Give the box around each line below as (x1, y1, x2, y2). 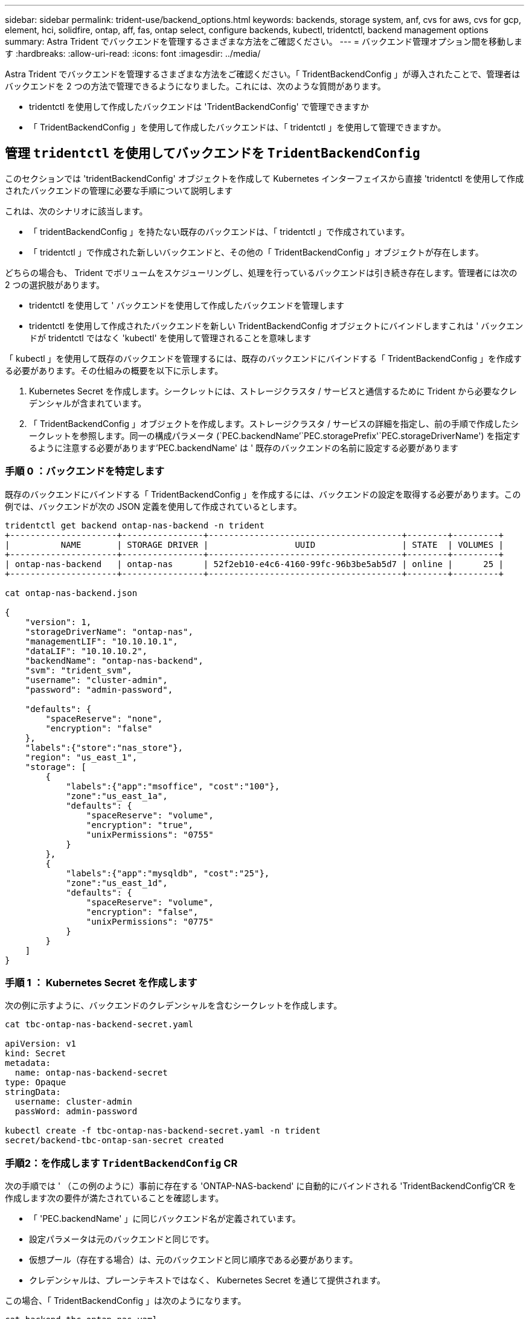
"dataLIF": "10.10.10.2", (25, 646, 148, 656)
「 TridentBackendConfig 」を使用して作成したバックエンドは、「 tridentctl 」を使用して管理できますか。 (29, 122, 446, 132)
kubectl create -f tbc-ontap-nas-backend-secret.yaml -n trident (5, 1126, 321, 1136)
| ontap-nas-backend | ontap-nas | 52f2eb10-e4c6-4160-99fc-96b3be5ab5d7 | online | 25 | (5, 559, 504, 569)
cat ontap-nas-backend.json (5, 588, 138, 598)
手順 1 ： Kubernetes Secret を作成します (5, 976, 197, 989)
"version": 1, (25, 617, 92, 627)
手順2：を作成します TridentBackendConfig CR (5, 1157, 238, 1169)
